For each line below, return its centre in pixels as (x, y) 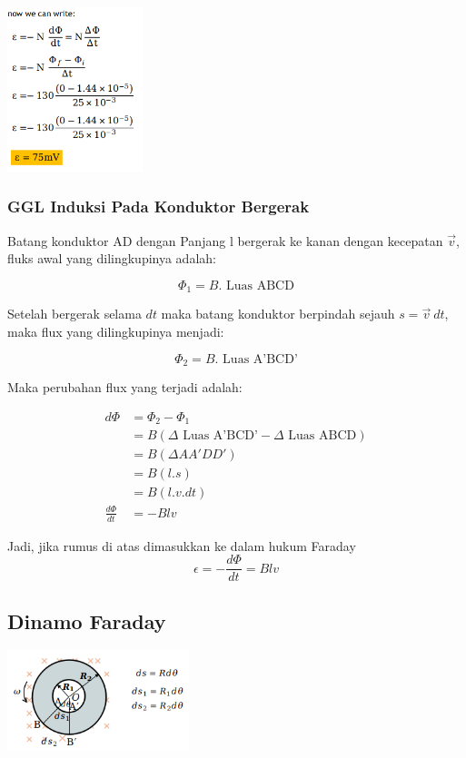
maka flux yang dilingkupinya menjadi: (116, 331)
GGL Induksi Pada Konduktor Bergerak (159, 207)
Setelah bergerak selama (74, 314)
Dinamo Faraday (87, 620)
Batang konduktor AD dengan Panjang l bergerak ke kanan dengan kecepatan (225, 240)
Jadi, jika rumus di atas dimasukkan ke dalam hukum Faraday (182, 545)
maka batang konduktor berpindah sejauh (278, 314)
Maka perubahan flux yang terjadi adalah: (125, 386)
